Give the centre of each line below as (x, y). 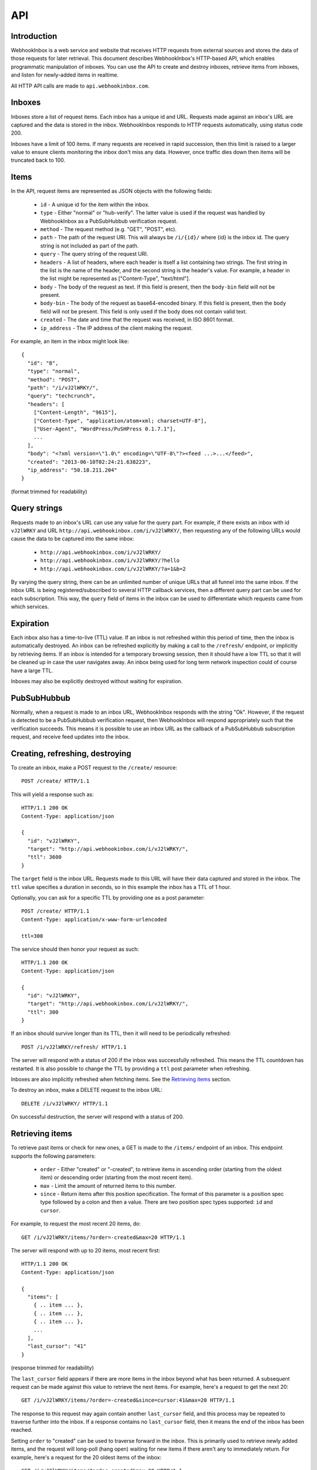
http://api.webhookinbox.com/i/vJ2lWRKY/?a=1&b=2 (113, 569)
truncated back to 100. (38, 160)
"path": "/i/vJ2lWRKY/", (63, 387)
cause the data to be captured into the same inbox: (72, 539)
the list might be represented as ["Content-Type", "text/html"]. (115, 279)
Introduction (34, 36)
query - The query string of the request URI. (94, 254)
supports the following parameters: (53, 1156)
